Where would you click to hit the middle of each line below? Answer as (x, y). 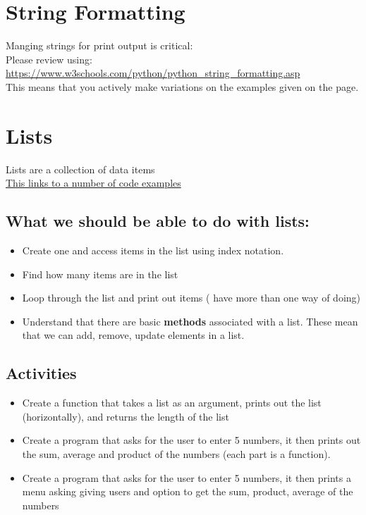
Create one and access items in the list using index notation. (153, 250)
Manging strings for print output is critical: (99, 45)
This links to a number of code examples (93, 183)
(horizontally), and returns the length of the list (126, 416)
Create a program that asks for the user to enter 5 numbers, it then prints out (191, 440)
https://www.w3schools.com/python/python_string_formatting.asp (153, 73)
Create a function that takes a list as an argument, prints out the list (172, 403)
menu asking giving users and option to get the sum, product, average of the (188, 491)
